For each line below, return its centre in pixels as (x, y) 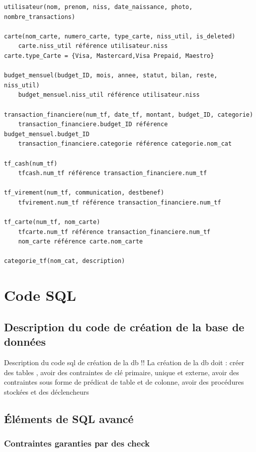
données (25, 341)
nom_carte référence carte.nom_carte (81, 242)
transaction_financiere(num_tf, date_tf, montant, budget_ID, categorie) (129, 114)
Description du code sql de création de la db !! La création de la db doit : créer (124, 362)
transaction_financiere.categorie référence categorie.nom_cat (125, 144)
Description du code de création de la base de (124, 327)
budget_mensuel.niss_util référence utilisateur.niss (109, 95)
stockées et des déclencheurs (47, 391)
